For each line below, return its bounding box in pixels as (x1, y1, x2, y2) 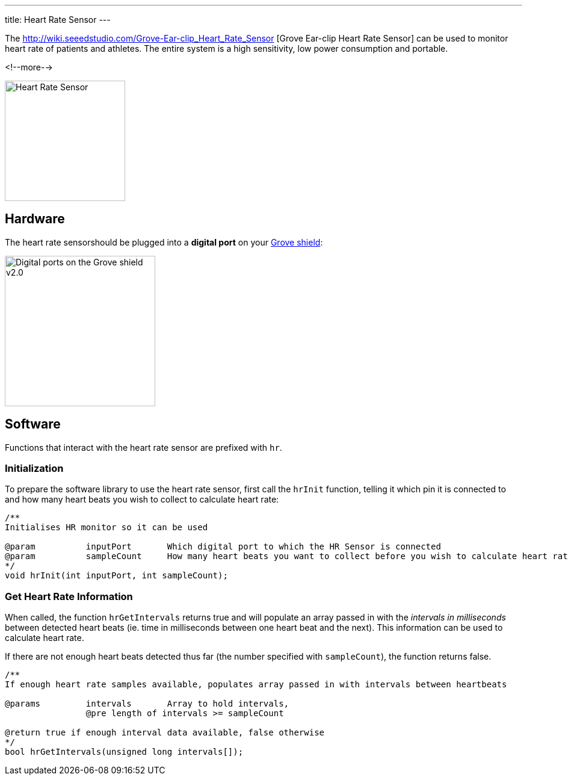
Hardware (5, 211, 65, 227)
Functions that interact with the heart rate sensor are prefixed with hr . (5, 442, 282, 453)
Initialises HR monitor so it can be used (5, 522, 208, 533)
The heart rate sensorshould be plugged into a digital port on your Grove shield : (5, 237, 323, 247)
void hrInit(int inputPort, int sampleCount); (5, 571, 228, 581)
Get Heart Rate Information (5, 590, 133, 602)
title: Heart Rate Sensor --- (5, 14, 111, 25)
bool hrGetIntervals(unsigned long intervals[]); (5, 747, 244, 757)
